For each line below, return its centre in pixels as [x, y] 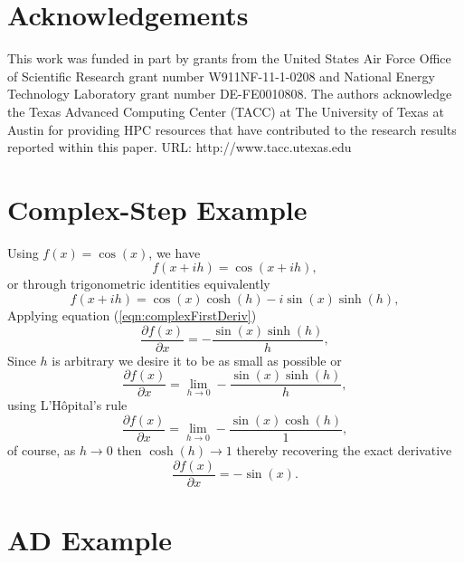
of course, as [42, 449]
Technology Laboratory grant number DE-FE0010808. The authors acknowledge [230, 94]
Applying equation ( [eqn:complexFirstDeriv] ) [132, 315]
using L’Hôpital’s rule [67, 405]
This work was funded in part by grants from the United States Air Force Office [229, 58]
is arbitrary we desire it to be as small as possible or [197, 360]
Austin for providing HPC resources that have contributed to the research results [232, 129]
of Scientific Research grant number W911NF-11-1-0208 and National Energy [221, 76]
